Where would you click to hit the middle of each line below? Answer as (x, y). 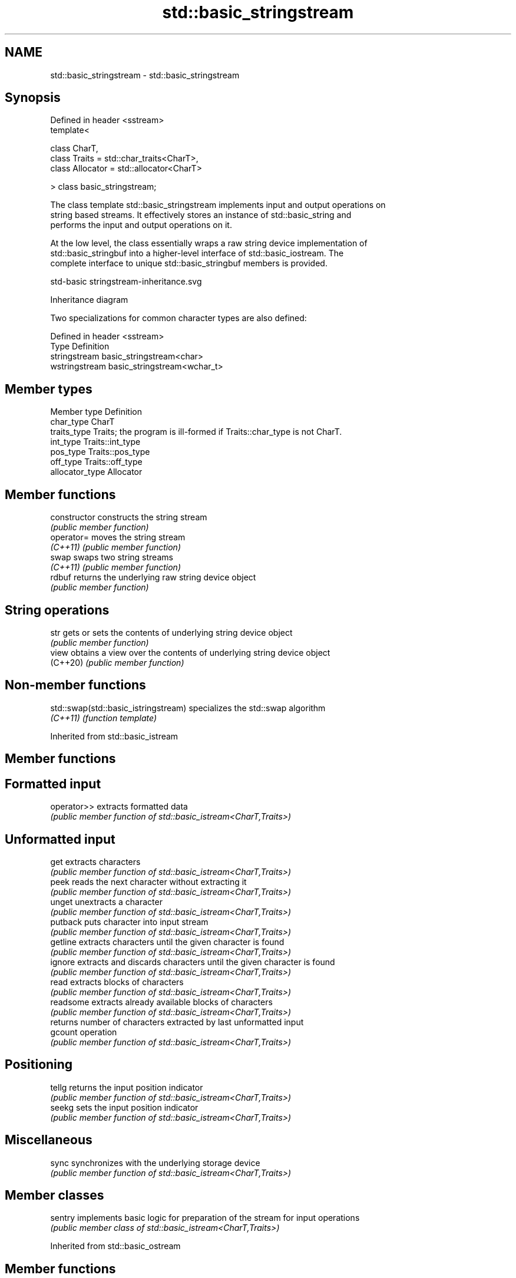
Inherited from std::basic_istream (114, 736)
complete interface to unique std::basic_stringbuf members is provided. (189, 263)
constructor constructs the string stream (129, 517)
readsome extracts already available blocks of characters (161, 1002)
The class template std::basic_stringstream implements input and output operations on (218, 205)
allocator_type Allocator (96, 472)
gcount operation (84, 1032)
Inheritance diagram (89, 300)
